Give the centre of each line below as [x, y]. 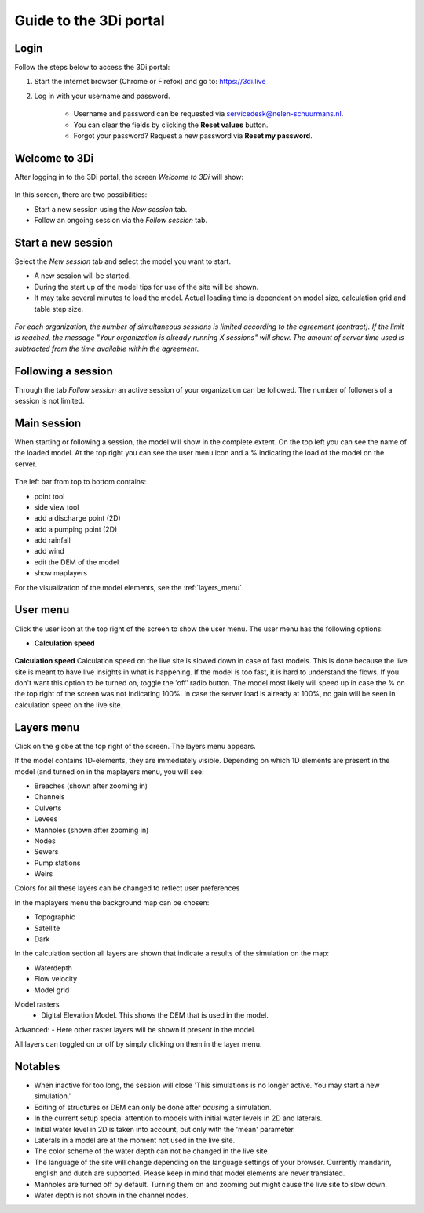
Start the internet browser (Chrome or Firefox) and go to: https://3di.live [150, 82]
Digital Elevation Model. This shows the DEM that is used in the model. [155, 1015]
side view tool [57, 507]
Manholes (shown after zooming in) [91, 830]
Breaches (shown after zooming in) [91, 786]
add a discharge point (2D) [77, 518]
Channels [49, 797]
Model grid [52, 990]
